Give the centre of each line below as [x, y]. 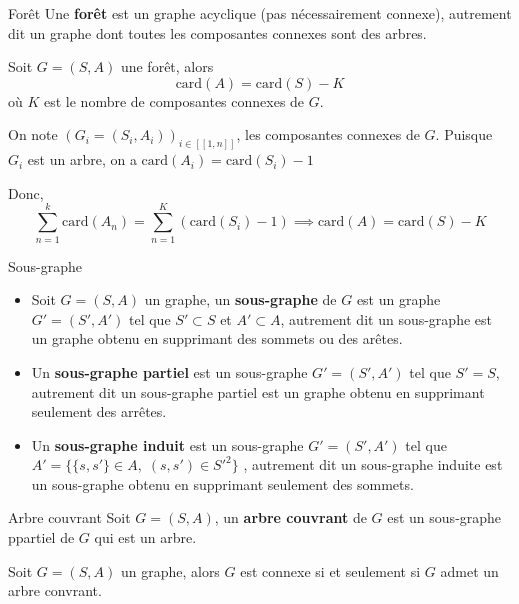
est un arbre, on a [82, 159]
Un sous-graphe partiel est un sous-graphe [169, 371]
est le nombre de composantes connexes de [174, 100]
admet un [469, 570]
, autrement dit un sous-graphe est [386, 318]
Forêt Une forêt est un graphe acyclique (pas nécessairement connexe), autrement [260, 13]
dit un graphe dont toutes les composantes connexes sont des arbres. [217, 32]
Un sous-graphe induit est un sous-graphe [167, 444]
